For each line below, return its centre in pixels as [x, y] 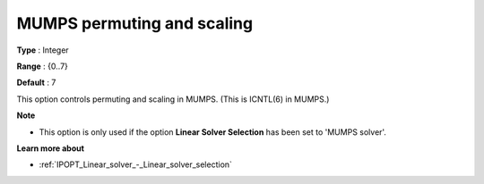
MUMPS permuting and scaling [135, 23]
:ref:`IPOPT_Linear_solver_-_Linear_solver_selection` [136, 164]
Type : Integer [43, 50]
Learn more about [51, 148]
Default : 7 [36, 83]
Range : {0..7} [43, 66]
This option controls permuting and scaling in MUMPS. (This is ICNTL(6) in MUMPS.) [173, 99]
